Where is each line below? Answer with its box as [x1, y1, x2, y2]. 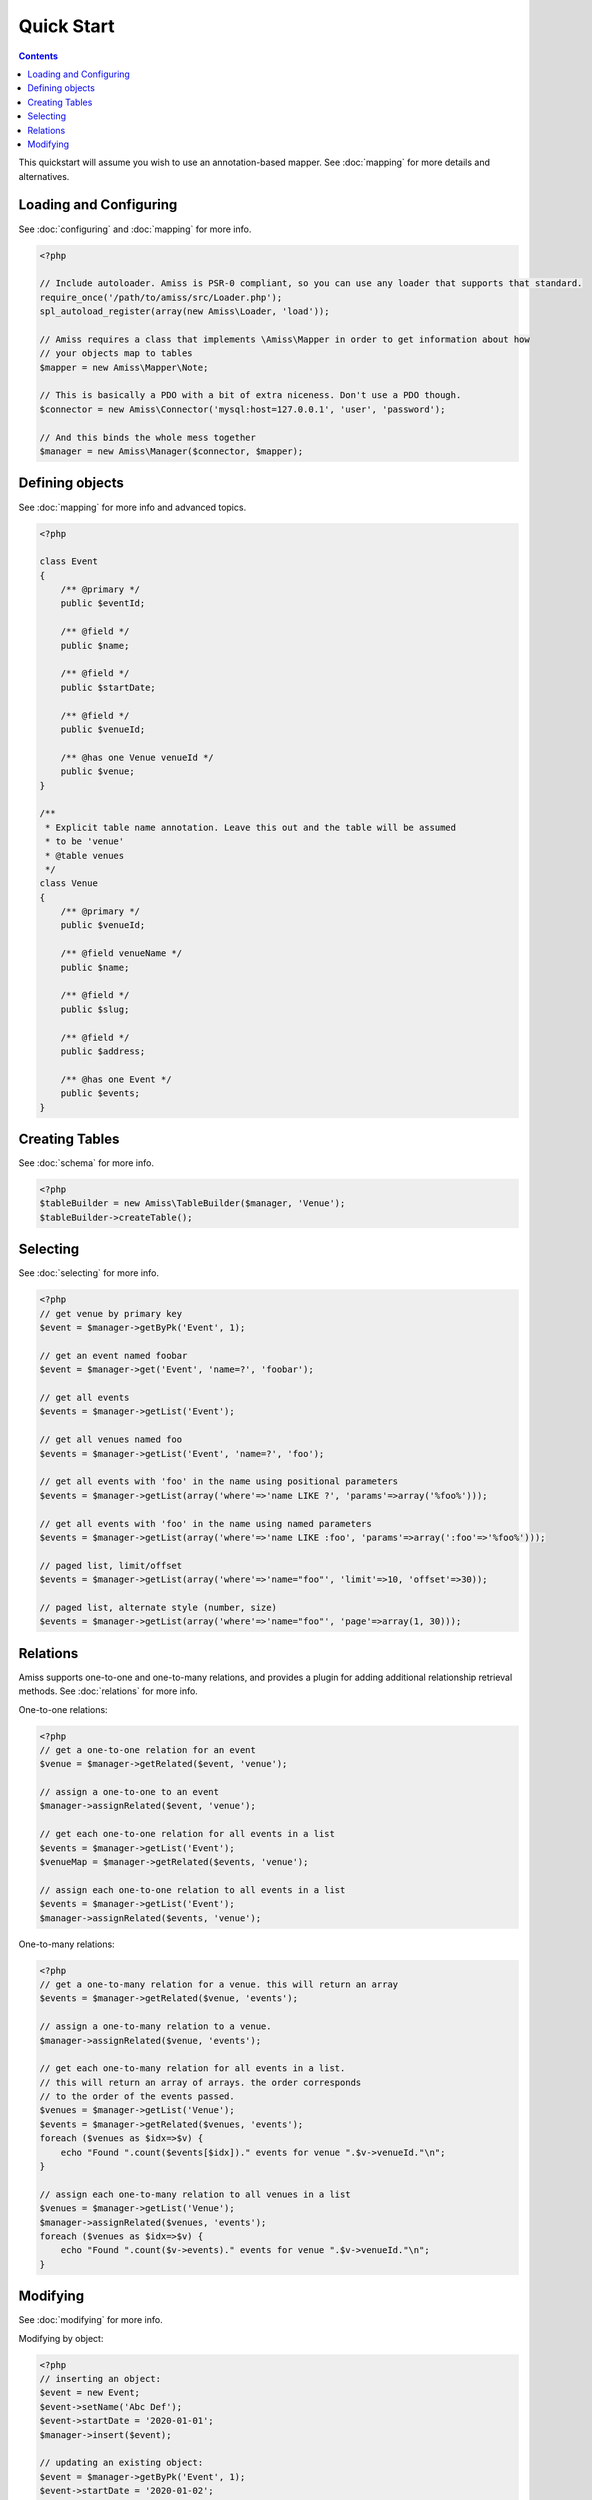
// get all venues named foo [39, 1434, 183, 1445]
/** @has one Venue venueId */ [60, 751, 214, 763]
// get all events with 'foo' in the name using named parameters [39, 1518, 372, 1529]
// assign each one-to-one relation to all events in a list [39, 1884, 346, 1895]
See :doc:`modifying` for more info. [18, 2314, 164, 2326]
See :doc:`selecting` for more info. [18, 1267, 160, 1279]
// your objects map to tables [39, 348, 194, 359]
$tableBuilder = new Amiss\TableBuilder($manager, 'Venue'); [39, 1198, 346, 1209]
